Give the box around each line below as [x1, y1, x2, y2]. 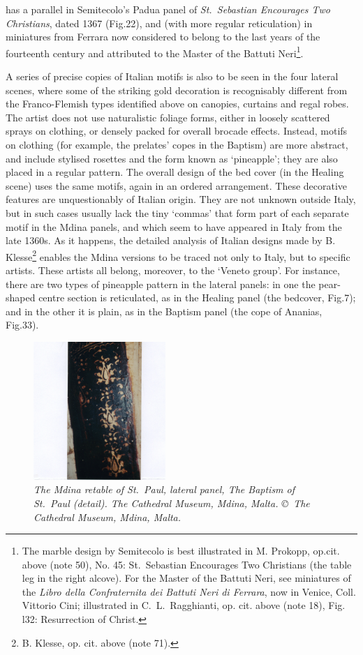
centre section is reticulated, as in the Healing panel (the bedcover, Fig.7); [38, 290, 356, 305]
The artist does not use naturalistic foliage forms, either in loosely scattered [6, 110, 330, 124]
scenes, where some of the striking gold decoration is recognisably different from [6, 82, 348, 97]
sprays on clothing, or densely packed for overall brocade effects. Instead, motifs [6, 123, 348, 138]
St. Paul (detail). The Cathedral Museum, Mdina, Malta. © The [34, 495, 310, 510]
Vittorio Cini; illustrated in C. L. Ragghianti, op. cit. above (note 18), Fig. [22, 598, 346, 612]
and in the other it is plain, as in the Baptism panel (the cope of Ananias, [6, 303, 323, 318]
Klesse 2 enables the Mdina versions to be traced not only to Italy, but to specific [6, 247, 350, 264]
